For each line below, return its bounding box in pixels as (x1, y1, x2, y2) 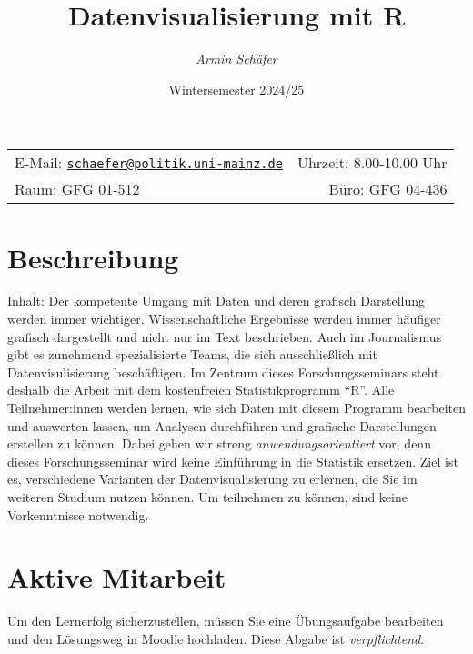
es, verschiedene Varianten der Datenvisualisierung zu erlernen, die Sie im (7, 469, 418, 488)
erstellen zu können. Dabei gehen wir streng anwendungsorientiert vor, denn (7, 434, 431, 453)
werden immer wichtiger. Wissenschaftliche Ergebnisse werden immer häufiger (7, 309, 441, 328)
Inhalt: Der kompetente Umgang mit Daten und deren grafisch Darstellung (7, 291, 426, 310)
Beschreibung (7, 238, 179, 276)
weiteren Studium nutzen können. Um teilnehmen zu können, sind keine (7, 487, 408, 506)
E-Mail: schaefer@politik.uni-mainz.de (15, 152, 283, 174)
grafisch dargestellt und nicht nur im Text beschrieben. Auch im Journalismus (7, 327, 442, 346)
